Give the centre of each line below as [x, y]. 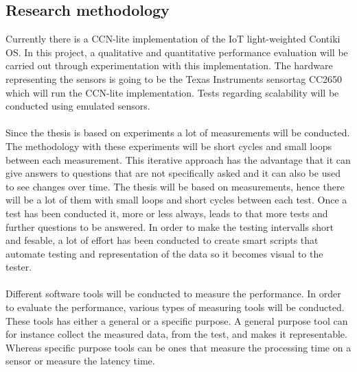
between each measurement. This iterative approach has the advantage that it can [178, 159]
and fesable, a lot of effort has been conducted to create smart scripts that [162, 240]
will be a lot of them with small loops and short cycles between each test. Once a [176, 200]
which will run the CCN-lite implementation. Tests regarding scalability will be [172, 92]
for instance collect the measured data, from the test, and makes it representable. [176, 334]
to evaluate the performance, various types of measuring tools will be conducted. [175, 307]
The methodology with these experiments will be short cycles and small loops [169, 146]
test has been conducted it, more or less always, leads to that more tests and [167, 213]
